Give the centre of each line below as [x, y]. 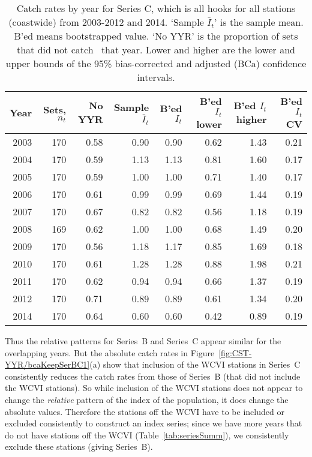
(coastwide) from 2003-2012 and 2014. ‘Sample [106, 22]
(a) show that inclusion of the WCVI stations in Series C [195, 364]
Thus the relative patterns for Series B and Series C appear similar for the [143, 340]
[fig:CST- [235, 352]
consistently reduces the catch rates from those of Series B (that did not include [153, 376]
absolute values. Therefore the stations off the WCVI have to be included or [145, 411]
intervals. [156, 77]
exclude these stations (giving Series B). [79, 447]
